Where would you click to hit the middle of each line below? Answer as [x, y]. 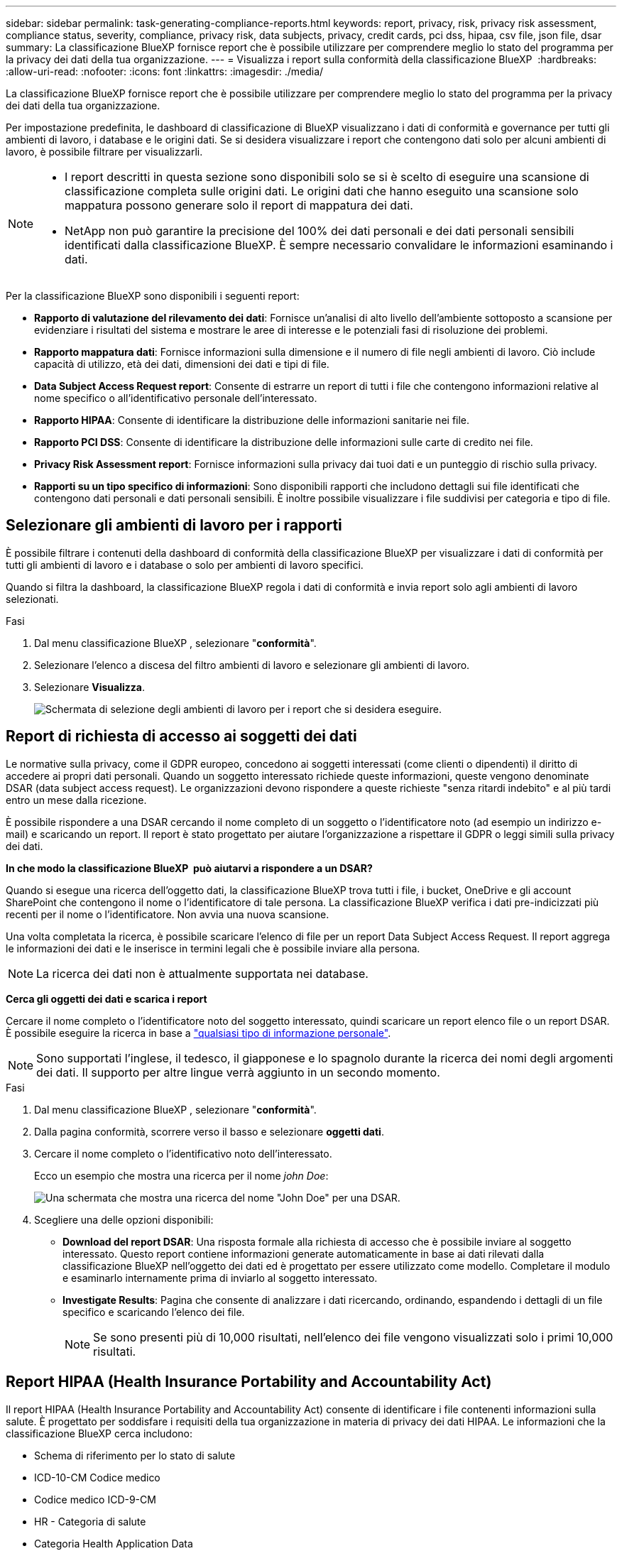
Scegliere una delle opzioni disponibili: [124, 1219]
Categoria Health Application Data [114, 1543]
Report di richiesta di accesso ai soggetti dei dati [181, 736]
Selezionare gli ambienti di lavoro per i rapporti [174, 526]
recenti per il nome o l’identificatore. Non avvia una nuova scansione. [168, 914]
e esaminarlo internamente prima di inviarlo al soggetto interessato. [220, 1278]
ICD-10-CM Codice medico [97, 1477]
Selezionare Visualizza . [90, 687]
